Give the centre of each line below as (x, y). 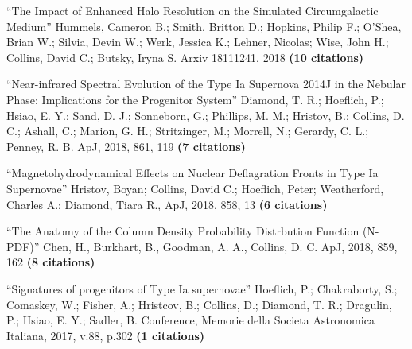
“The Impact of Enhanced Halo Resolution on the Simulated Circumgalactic (192, 10)
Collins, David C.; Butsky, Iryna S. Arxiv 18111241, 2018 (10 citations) (185, 57)
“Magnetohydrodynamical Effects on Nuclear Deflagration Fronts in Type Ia (192, 173)
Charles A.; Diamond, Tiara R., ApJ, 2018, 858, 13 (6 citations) (167, 204)
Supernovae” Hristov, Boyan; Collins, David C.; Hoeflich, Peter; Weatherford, (195, 188)
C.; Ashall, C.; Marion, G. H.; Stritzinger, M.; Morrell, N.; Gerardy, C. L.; (188, 131)
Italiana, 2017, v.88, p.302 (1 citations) (106, 335)
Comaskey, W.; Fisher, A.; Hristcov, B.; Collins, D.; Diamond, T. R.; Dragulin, (199, 304)
